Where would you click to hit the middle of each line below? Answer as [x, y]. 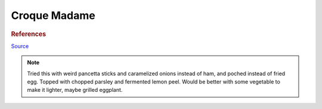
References [29, 34]
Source [20, 46]
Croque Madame [53, 15]
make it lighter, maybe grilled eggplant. [75, 90]
